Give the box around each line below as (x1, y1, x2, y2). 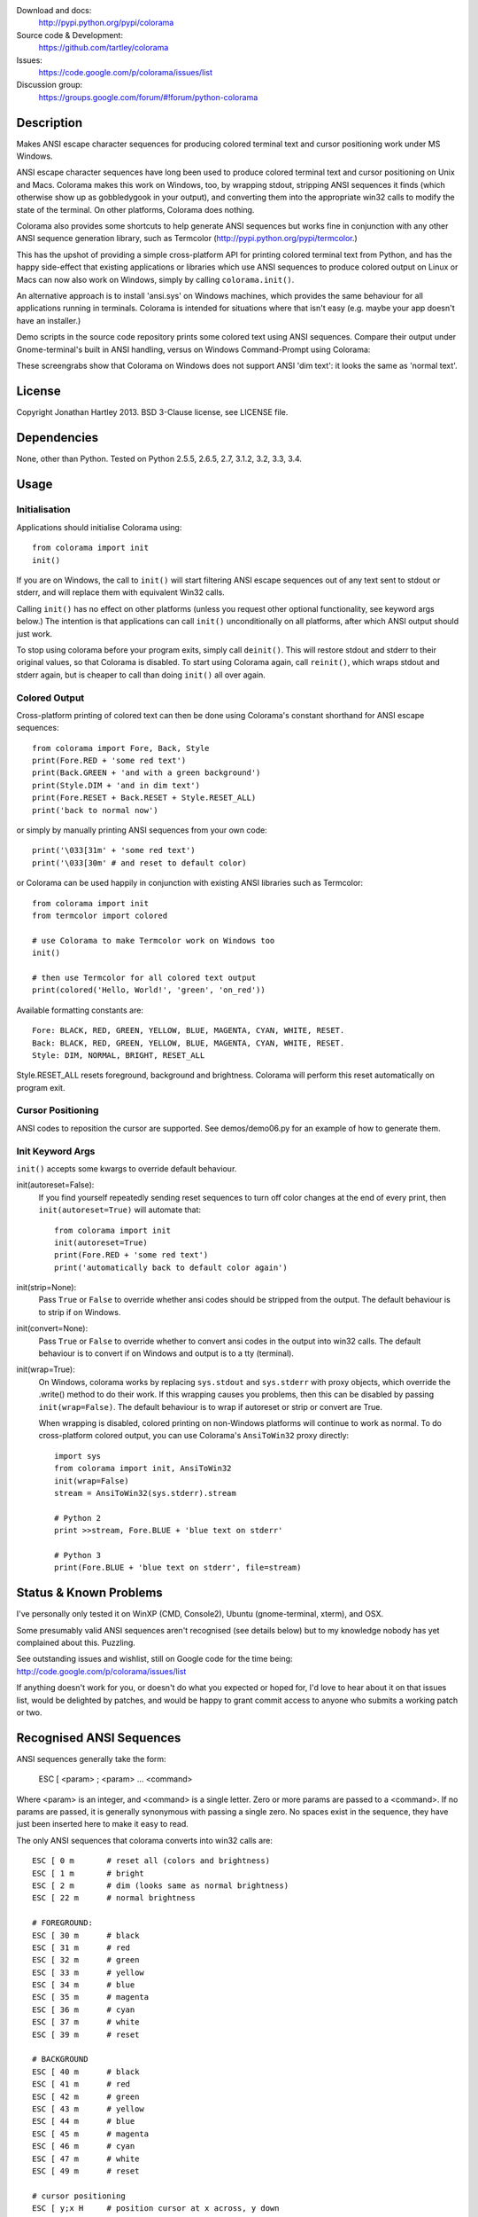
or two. (16, 1707, 43, 1718)
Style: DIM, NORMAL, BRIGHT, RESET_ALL (32, 1050, 205, 1060)
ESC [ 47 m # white (32, 2153, 140, 2164)
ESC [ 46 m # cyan (32, 2142, 135, 2151)
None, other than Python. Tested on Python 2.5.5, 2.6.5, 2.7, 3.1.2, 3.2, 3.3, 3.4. (16, 453, 303, 464)
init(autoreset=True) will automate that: (38, 1204, 202, 1215)
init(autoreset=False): (16, 1179, 95, 1190)
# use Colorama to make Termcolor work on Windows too (32, 936, 275, 945)
